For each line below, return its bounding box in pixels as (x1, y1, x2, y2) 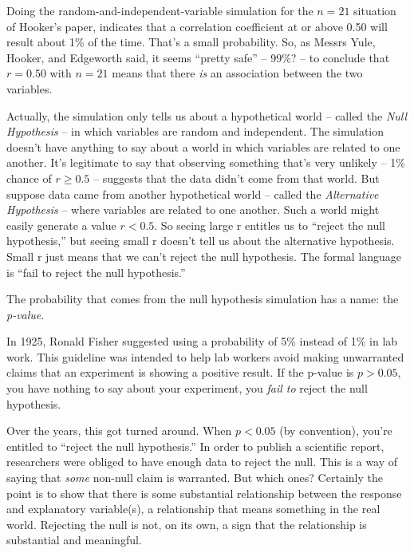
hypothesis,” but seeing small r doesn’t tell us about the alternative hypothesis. (6, 232, 395, 249)
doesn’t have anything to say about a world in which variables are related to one (6, 138, 400, 155)
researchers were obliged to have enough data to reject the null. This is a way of (6, 453, 398, 470)
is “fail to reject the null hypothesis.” (6, 263, 186, 280)
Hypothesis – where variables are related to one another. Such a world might (6, 201, 380, 218)
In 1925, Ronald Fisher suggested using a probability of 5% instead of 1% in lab (6, 333, 398, 350)
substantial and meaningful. (6, 531, 142, 548)
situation (353, 2, 396, 18)
